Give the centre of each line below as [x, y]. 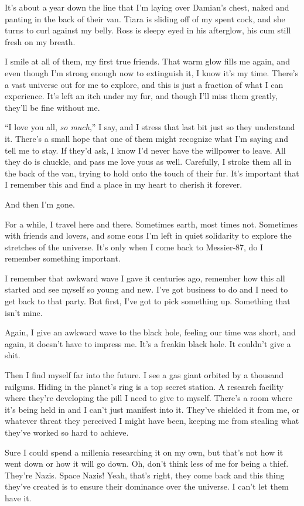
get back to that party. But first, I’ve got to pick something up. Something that [148, 301]
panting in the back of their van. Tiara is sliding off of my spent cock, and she [145, 18]
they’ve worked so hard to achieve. [67, 432]
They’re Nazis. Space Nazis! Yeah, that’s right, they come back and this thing [145, 475]
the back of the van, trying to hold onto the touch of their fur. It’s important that [152, 173]
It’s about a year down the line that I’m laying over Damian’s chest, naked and [147, 7]
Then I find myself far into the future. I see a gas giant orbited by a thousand [144, 375]
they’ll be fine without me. [52, 107]
